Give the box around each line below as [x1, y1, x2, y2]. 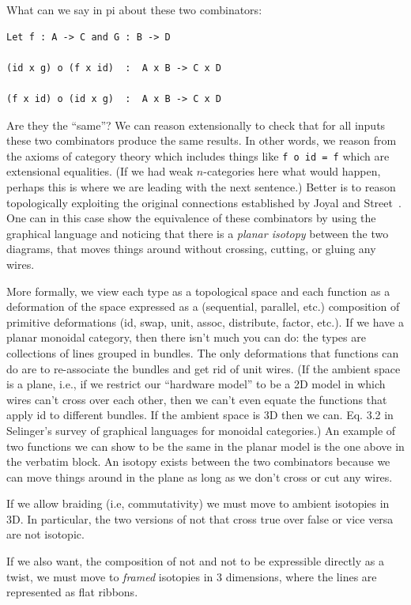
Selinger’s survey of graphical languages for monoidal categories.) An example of [6, 422, 396, 438]
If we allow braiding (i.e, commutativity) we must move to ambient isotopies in [6, 495, 390, 512]
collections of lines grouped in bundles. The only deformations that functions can [6, 344, 399, 361]
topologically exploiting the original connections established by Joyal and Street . [6, 194, 402, 210]
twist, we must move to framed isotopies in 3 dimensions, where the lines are [6, 568, 377, 584]
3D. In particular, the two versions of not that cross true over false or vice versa [6, 510, 394, 527]
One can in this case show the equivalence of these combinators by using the [6, 210, 376, 226]
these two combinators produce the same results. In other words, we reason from [6, 132, 397, 149]
